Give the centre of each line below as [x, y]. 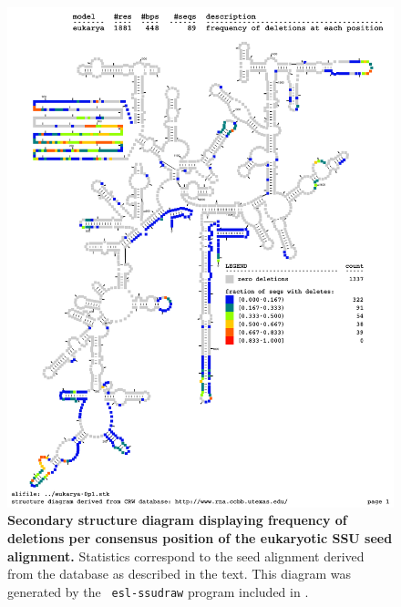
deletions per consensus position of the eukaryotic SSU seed [200, 538]
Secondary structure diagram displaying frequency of [177, 520]
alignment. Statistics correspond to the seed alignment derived [186, 556]
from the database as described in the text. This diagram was [179, 574]
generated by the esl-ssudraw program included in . [158, 591]
